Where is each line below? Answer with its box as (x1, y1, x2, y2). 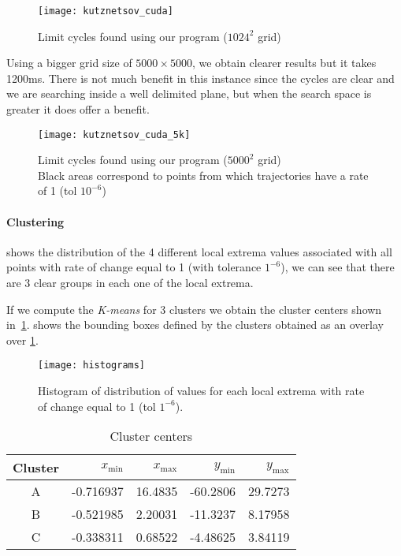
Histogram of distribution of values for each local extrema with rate (38, 382, 365, 399)
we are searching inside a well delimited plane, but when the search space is (6, 85, 372, 102)
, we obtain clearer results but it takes (191, 54, 377, 71)
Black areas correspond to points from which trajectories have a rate (38, 166, 369, 183)
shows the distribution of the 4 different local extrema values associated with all (6, 243, 392, 259)
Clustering (6, 213, 65, 229)
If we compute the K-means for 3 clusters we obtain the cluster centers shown (6, 300, 382, 317)
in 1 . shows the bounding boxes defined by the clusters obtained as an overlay (6, 316, 384, 333)
